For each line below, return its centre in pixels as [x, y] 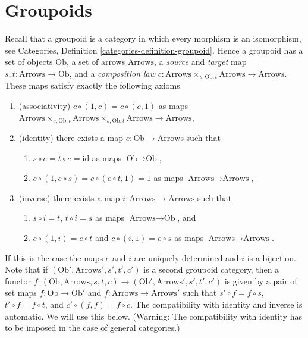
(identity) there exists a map [71, 137]
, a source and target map [200, 62]
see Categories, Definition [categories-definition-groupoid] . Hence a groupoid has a [154, 50]
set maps [21, 292]
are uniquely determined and [186, 257]
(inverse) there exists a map [69, 197]
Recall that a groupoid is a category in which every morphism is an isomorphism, [153, 38]
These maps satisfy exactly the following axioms [92, 85]
